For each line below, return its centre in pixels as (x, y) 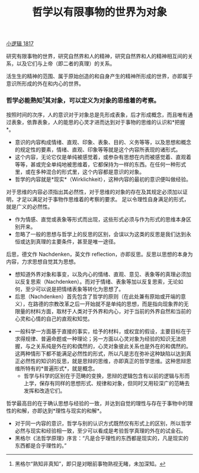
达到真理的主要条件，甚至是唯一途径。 (72, 242)
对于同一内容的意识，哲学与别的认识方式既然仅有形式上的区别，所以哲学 (103, 423)
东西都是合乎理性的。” (41, 445)
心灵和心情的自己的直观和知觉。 (54, 319)
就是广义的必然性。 (30, 207)
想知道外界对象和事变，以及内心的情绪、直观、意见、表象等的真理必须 (100, 274)
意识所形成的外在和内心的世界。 (45, 84)
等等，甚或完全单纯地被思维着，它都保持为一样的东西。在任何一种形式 (100, 164)
